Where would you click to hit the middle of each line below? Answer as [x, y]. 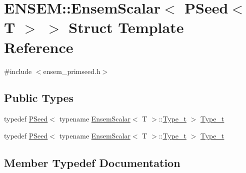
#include [18, 71]
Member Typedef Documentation [92, 162]
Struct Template [126, 27]
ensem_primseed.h [72, 71]
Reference [39, 47]
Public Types [39, 98]
